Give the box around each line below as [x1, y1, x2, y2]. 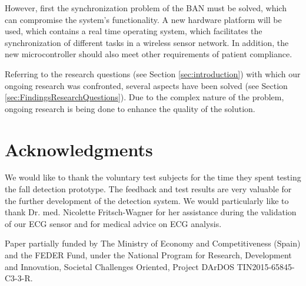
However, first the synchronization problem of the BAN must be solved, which [5, 2, 287, 14]
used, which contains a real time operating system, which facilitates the [5, 25, 262, 37]
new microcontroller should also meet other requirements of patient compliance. [5, 48, 292, 60]
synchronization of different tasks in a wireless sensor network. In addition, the [5, 36, 289, 48]
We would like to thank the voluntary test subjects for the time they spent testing [5, 171, 301, 183]
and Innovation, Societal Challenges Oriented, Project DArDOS [5, 260, 235, 272]
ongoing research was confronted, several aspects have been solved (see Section [5, 79, 288, 91]
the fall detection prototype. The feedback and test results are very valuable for [5, 183, 292, 195]
